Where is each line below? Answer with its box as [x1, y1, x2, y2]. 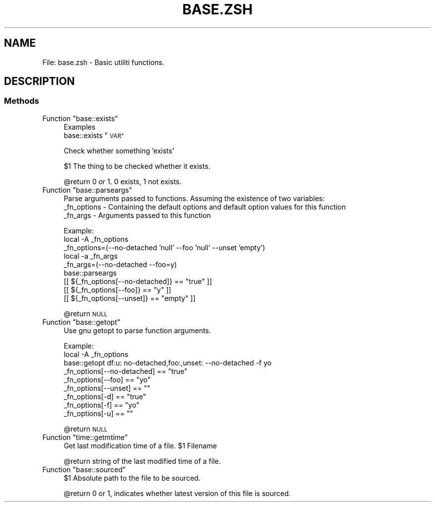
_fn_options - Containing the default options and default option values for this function [64, 202, 346, 211]
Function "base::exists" [42, 114, 118, 123]
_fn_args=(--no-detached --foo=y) [64, 260, 177, 269]
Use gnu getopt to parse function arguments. [64, 326, 211, 335]
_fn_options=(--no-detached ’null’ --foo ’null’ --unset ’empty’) [64, 243, 265, 252]
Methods [4, 96, 39, 106]
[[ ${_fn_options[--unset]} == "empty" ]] [64, 293, 196, 302]
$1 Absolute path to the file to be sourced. [64, 473, 201, 482]
